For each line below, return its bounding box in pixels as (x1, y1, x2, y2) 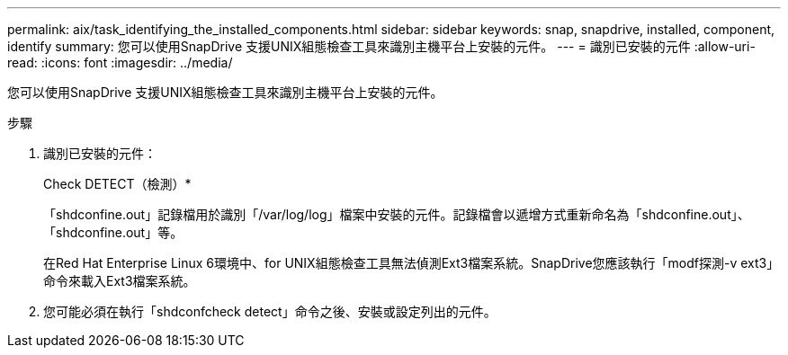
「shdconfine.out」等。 (43, 225, 184, 240)
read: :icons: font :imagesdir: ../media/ (7, 55, 233, 70)
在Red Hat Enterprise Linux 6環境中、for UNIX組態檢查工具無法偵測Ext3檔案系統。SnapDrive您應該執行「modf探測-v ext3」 (43, 255, 780, 271)
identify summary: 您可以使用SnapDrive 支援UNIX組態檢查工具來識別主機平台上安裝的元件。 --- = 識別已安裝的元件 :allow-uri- (7, 39, 756, 54)
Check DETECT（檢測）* (43, 176, 192, 191)
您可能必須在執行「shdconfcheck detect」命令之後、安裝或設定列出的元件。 (43, 304, 497, 319)
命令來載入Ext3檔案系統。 (43, 273, 196, 288)
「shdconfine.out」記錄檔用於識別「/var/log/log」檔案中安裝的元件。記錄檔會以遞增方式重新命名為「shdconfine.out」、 (43, 207, 750, 222)
